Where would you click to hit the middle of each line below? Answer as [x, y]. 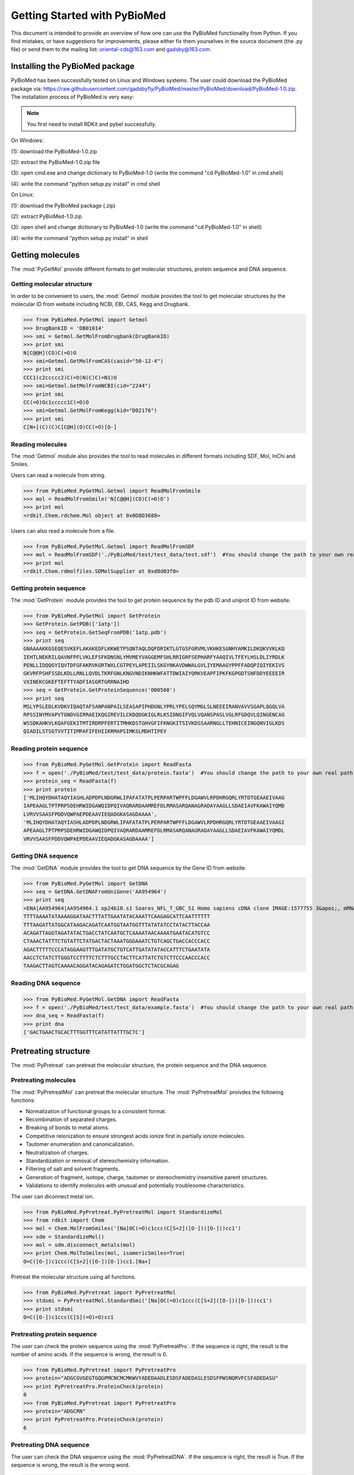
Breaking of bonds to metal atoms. [68, 1127]
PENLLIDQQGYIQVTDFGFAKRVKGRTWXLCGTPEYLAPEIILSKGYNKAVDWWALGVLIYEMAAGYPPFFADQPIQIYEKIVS [154, 666]
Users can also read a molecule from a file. [63, 530]
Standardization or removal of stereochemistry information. [98, 1161]
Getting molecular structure [52, 284]
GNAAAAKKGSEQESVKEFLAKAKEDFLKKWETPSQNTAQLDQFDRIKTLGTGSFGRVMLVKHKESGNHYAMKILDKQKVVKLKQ [154, 649]
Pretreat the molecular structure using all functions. [73, 1277]
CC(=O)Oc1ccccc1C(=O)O [56, 402]
